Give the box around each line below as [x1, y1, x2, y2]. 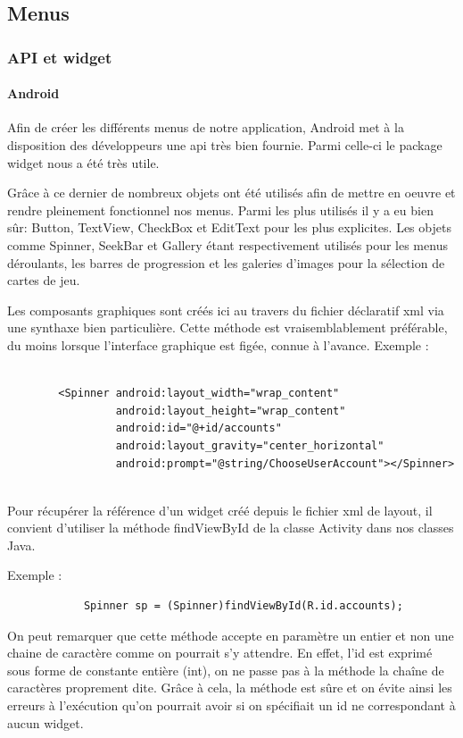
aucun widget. [7, 713, 84, 732]
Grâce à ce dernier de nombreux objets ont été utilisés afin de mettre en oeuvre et [7, 183, 456, 202]
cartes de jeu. [7, 271, 80, 289]
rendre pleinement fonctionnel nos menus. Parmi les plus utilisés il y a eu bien [7, 200, 434, 219]
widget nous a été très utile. [7, 153, 160, 172]
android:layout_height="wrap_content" [115, 404, 346, 417]
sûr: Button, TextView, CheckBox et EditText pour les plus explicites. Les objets [7, 218, 451, 237]
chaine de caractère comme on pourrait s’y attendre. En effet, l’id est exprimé [7, 643, 433, 662]
